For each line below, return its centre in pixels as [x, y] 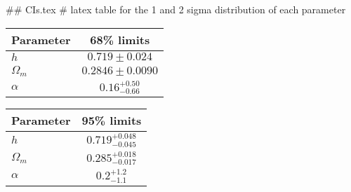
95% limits [112, 121]
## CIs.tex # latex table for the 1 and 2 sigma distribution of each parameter [176, 9]
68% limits [120, 39]
